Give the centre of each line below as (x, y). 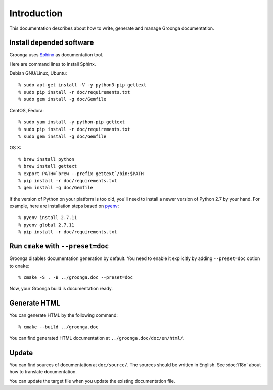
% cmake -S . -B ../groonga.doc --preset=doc (76, 277)
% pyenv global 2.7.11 (47, 225)
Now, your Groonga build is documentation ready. (61, 289)
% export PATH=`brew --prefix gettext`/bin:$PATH (81, 174)
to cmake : (19, 266)
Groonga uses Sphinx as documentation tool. (56, 55)
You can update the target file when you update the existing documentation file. (92, 381)
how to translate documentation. (43, 372)
